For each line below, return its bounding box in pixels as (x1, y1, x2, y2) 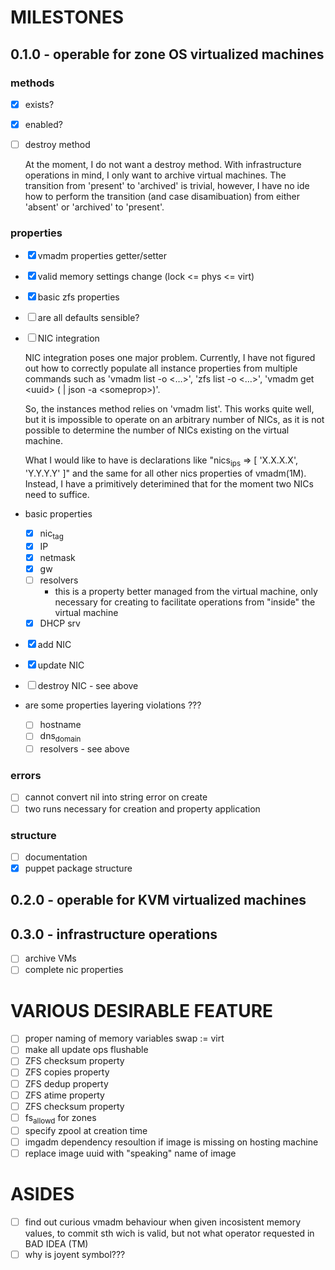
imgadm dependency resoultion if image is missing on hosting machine (24, 1136, 319, 1148)
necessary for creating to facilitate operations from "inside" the (54, 596, 316, 608)
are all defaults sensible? (37, 312, 140, 324)
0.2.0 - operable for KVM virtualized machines (10, 892, 307, 909)
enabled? (24, 118, 63, 130)
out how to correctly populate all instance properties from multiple (24, 362, 298, 375)
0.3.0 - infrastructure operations (10, 926, 218, 943)
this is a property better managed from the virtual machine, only (54, 586, 318, 598)
